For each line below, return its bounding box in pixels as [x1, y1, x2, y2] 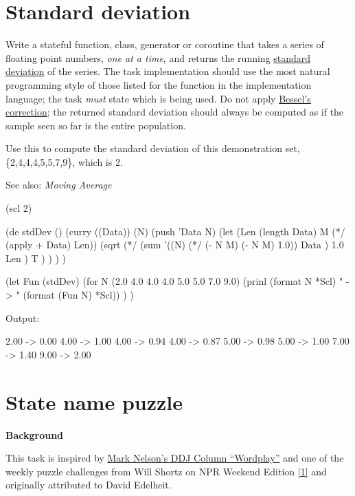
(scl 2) [5, 201, 32, 215]
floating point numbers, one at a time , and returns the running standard [5, 50, 311, 65]
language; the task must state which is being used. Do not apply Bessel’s [5, 91, 311, 105]
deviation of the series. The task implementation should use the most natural [5, 64, 330, 78]
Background [5, 427, 64, 442]
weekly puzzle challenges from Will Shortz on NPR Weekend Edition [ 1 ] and [5, 464, 327, 478]
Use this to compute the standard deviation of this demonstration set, [5, 141, 300, 155]
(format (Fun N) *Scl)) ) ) [23, 288, 134, 302]
